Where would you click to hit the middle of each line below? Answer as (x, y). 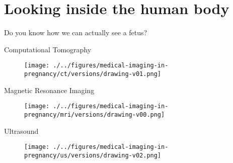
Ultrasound (21, 131)
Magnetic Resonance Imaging (49, 90)
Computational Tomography (48, 49)
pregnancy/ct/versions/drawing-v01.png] (93, 74)
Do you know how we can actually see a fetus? (76, 32)
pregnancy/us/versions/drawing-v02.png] (93, 155)
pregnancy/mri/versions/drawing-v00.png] (95, 114)
